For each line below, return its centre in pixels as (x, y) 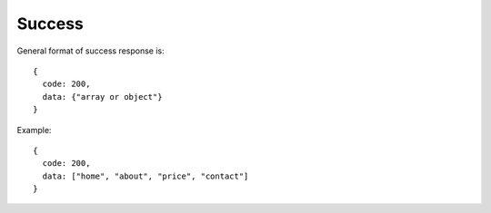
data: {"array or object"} (102, 97)
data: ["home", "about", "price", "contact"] (145, 176)
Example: (34, 130)
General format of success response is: (90, 51)
